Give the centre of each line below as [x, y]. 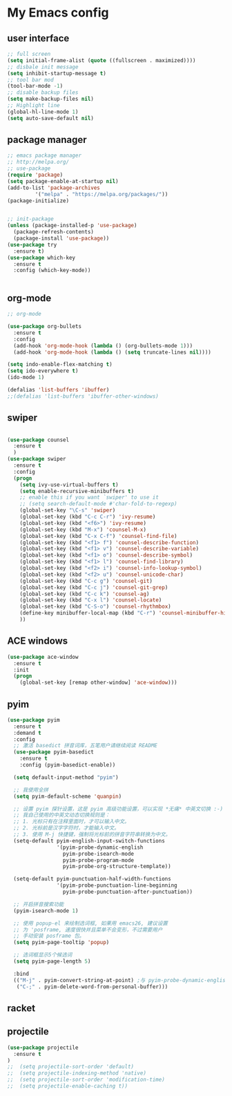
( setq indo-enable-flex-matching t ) [60, 365]
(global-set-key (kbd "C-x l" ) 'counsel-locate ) [91, 600]
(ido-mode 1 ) [26, 378]
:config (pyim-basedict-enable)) [68, 765]
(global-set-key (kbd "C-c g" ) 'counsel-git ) [86, 581]
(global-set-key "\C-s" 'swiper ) [68, 510]
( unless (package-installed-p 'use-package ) [72, 226]
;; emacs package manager [44, 156]
